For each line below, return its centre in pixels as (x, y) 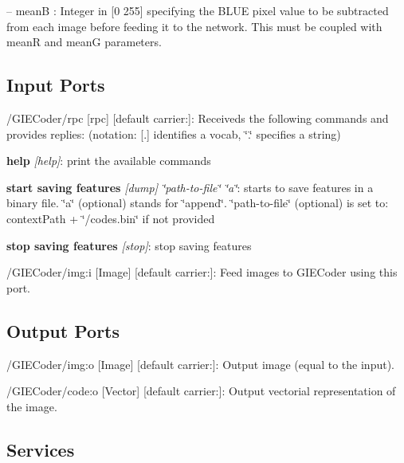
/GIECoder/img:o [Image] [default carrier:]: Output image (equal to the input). (201, 364)
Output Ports (63, 330)
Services (41, 449)
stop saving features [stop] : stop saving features (129, 245)
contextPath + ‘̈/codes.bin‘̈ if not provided (111, 218)
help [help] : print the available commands (109, 161)
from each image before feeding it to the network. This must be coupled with (194, 26)
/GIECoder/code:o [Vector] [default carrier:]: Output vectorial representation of (201, 391)
